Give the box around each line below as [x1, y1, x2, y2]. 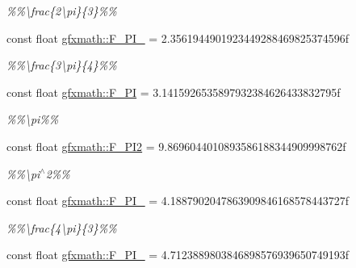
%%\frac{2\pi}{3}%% [6, 2, 117, 19]
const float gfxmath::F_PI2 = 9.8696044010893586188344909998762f [6, 137, 346, 154]
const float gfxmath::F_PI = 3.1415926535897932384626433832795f [6, 83, 341, 100]
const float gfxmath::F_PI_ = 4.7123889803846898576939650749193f [6, 246, 350, 263]
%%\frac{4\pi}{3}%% [6, 219, 117, 236]
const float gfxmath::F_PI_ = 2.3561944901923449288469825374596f [6, 29, 350, 46]
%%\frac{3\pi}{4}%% [6, 57, 117, 73]
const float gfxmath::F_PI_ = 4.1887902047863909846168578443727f [6, 192, 350, 209]
